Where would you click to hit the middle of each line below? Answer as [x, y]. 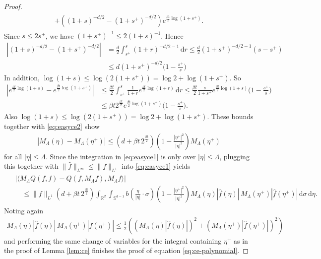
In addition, [22, 77]
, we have [60, 35]
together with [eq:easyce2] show [52, 126]
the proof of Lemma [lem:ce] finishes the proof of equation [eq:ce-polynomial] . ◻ [126, 250]
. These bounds [230, 116]
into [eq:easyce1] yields [156, 166]
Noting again [24, 211]
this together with [31, 166]
